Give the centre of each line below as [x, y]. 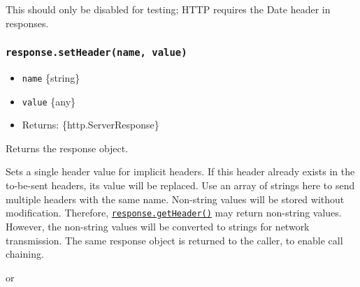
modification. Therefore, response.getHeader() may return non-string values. [174, 213]
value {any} [49, 101]
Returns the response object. [67, 148]
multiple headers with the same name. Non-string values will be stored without [175, 199]
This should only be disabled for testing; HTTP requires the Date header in [168, 9]
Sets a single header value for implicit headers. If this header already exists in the [180, 171]
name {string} [51, 77]
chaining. [25, 254]
